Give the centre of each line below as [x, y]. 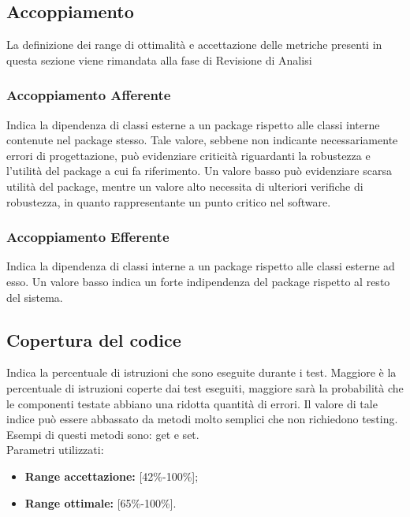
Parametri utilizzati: [55, 450]
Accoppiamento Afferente [89, 95]
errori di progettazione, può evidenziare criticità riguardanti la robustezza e [188, 155]
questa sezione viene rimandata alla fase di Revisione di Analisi [159, 60]
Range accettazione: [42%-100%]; [112, 476]
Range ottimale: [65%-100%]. [101, 502]
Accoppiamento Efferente [88, 237]
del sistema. [35, 297]
